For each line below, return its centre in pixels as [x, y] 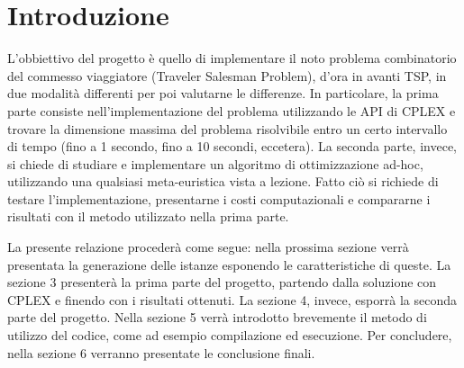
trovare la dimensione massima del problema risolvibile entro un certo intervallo [227, 128]
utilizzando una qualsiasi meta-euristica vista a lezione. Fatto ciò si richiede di [223, 181]
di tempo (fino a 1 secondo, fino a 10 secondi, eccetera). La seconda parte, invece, [232, 146]
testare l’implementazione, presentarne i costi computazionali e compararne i [219, 198]
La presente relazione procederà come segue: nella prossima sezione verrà [208, 247]
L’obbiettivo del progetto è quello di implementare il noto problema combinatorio [232, 58]
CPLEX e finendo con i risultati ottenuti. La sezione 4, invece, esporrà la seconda [232, 299]
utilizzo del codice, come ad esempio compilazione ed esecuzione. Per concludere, [230, 335]
